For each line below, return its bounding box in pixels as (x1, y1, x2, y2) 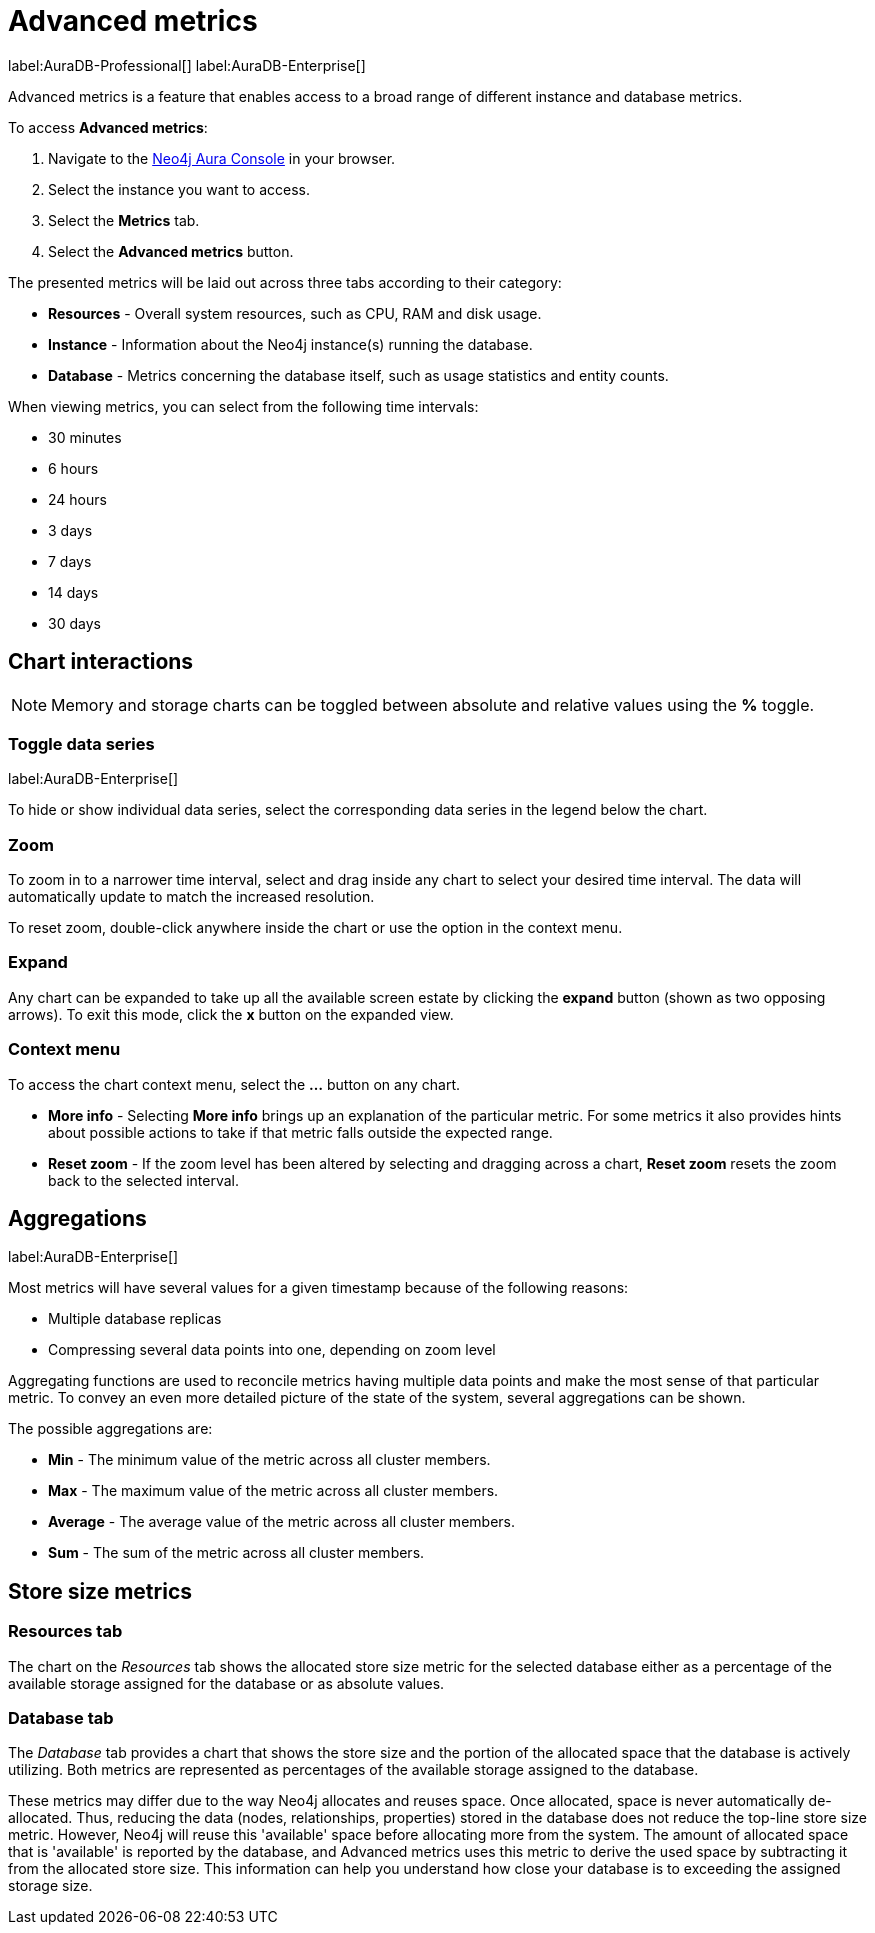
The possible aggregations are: (8, 1420, 213, 1438)
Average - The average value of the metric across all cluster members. (48, 1513, 515, 1531)
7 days (48, 552, 92, 570)
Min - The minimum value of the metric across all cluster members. (48, 1451, 491, 1469)
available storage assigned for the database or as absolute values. (8, 1674, 445, 1692)
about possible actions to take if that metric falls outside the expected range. (48, 1123, 553, 1141)
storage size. (8, 1877, 93, 1895)
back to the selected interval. (48, 1171, 239, 1189)
